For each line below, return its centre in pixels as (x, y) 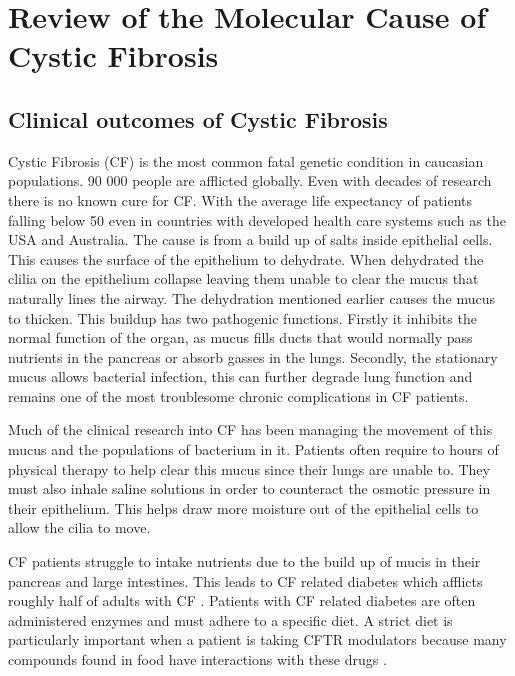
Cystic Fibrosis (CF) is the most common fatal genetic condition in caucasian (246, 160)
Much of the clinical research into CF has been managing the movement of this (250, 429)
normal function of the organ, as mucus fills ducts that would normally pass (240, 337)
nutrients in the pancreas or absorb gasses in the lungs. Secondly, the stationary (253, 356)
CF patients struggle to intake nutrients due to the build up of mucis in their (244, 561)
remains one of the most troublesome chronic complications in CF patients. (238, 395)
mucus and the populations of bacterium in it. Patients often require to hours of (253, 449)
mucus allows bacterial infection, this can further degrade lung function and (240, 376)
